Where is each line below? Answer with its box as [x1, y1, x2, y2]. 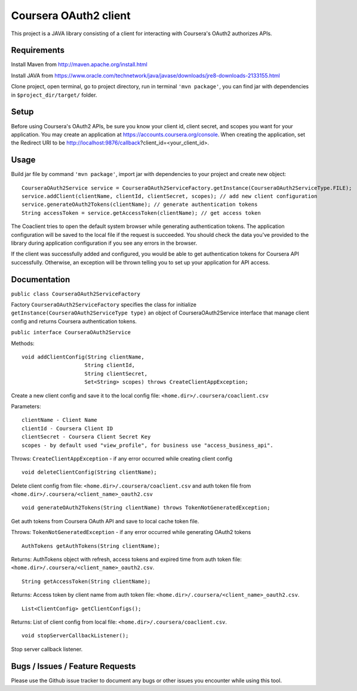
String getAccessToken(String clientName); [21, 578, 151, 585]
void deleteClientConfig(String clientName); [21, 469, 158, 476]
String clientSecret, [84, 370, 148, 377]
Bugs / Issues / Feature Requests [11, 661, 136, 671]
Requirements [11, 45, 65, 55]
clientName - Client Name [21, 417, 98, 424]
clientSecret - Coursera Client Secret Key [21, 433, 151, 440]
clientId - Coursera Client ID [21, 425, 113, 432]
